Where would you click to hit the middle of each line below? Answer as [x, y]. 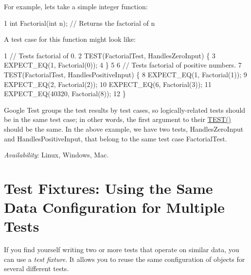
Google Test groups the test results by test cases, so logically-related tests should [125, 110]
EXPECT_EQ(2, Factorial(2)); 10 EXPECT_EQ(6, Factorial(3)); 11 [108, 84]
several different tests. [36, 268]
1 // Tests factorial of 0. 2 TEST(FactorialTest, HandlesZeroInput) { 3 [110, 55]
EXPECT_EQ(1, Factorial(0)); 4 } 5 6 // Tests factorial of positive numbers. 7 [123, 65]
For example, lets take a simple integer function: [76, 6]
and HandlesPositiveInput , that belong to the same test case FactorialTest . [116, 138]
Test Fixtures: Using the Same [108, 188]
